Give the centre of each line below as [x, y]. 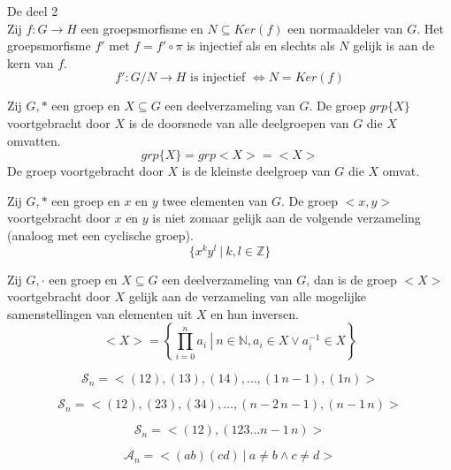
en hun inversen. [255, 313]
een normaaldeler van [345, 28]
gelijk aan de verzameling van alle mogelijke [248, 296]
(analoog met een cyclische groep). [100, 235]
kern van [31, 62]
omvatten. [34, 140]
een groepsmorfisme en [142, 28]
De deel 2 [33, 11]
